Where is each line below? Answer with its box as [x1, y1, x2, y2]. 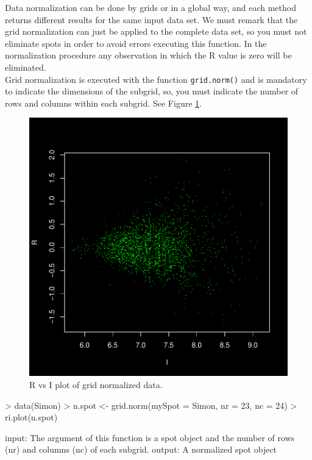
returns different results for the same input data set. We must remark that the [5, 13, 298, 26]
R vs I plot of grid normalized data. [29, 378, 163, 391]
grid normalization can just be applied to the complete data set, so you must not [5, 25, 307, 38]
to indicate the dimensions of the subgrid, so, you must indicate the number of [5, 85, 299, 97]
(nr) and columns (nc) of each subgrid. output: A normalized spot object [5, 443, 277, 456]
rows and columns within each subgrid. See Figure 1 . [5, 96, 202, 109]
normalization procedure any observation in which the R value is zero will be [5, 49, 292, 62]
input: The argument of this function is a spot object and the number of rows [5, 431, 295, 444]
